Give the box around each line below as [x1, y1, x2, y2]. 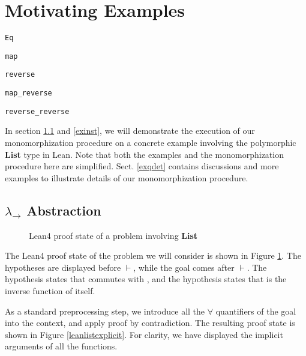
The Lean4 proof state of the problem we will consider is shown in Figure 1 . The [5, 249, 301, 262]
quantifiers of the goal [215, 304, 296, 317]
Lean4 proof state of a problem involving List [29, 229, 198, 241]
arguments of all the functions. [5, 340, 118, 352]
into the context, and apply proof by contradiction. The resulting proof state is [5, 316, 295, 329]
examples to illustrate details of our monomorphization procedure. [5, 171, 248, 184]
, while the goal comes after [133, 261, 235, 273]
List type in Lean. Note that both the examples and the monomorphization [5, 148, 284, 160]
